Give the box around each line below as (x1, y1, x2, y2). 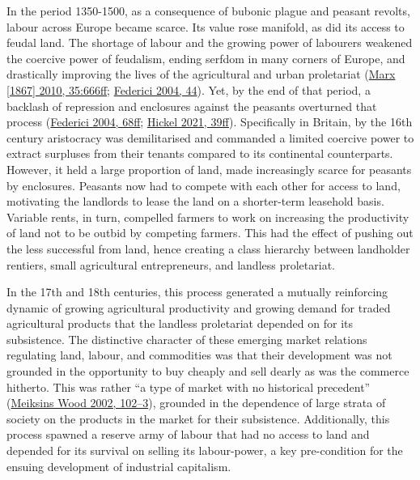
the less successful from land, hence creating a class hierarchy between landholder (6, 240, 410, 257)
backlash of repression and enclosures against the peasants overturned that (6, 97, 377, 114)
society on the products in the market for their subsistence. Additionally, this (6, 410, 390, 427)
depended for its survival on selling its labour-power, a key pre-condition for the (6, 442, 403, 459)
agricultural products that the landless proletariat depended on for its (6, 315, 353, 332)
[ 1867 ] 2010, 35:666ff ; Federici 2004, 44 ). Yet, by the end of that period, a (6, 81, 371, 98)
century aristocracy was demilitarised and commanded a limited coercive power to (6, 129, 414, 146)
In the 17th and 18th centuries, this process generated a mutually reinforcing (6, 283, 388, 300)
